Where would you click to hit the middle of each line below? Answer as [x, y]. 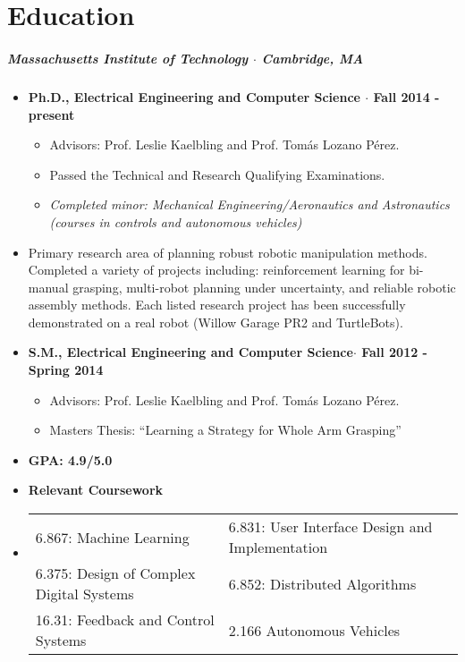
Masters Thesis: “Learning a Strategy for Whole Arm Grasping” [225, 430]
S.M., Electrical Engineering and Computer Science [190, 352]
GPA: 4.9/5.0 [70, 459]
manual [48, 287]
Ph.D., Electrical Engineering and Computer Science [194, 96]
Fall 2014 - [406, 96]
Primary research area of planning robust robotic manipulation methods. [228, 252]
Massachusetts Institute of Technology [128, 58]
